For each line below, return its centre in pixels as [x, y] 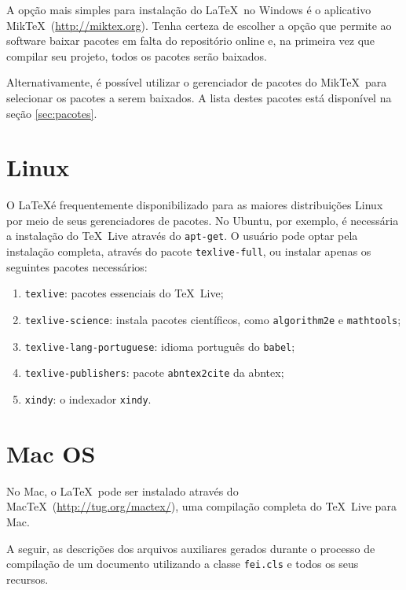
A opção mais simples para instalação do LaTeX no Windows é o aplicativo [189, 9]
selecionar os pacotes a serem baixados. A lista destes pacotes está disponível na [199, 97]
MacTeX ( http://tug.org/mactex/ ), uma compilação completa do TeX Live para [201, 506]
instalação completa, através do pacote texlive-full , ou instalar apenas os [189, 251]
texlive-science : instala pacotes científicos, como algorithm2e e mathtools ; [213, 320]
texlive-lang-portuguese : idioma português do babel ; [160, 346]
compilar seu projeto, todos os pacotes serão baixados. [137, 55]
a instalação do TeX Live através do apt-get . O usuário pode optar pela [182, 236]
